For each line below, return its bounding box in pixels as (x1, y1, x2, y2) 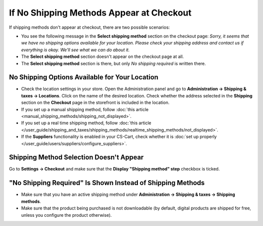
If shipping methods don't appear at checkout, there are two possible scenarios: (9, 24, 170, 30)
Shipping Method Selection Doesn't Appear (9, 153, 144, 162)
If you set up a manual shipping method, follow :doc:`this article (21, 106, 149, 112)
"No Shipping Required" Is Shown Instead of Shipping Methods (9, 179, 205, 187)
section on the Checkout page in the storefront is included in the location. (21, 100, 170, 106)
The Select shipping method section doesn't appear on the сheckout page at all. (21, 54, 184, 59)
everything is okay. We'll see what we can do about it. (21, 47, 130, 53)
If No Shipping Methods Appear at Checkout (9, 7, 192, 18)
